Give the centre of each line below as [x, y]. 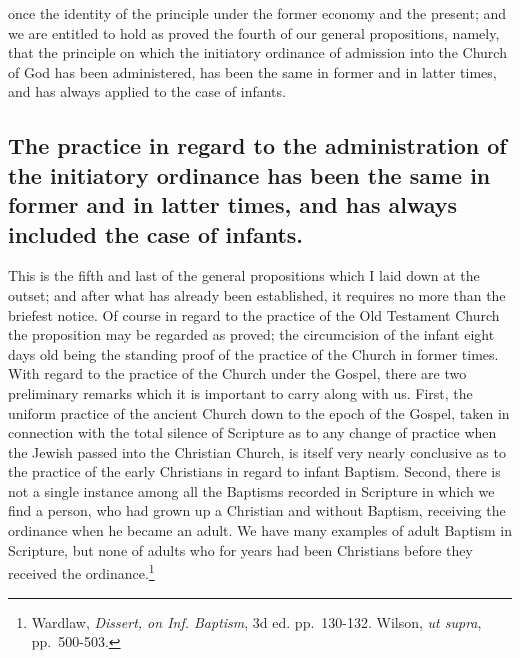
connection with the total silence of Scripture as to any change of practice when [252, 432]
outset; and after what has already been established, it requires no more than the [257, 294]
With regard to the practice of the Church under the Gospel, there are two [237, 373]
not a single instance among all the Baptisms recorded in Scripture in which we [251, 490]
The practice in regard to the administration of [257, 145]
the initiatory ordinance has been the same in [249, 174]
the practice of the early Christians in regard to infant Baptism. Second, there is [254, 471]
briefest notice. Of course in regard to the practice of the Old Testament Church [254, 314]
